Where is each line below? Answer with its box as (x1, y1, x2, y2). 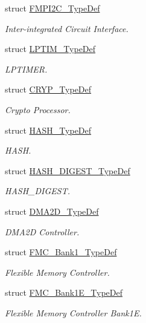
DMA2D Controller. (5, 225, 80, 238)
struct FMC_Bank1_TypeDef (5, 246, 117, 258)
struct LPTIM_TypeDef (5, 42, 96, 55)
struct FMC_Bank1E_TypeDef (5, 286, 122, 299)
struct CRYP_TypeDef (5, 83, 92, 96)
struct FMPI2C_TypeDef (5, 2, 100, 14)
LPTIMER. (5, 62, 48, 75)
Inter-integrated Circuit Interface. (5, 22, 129, 34)
